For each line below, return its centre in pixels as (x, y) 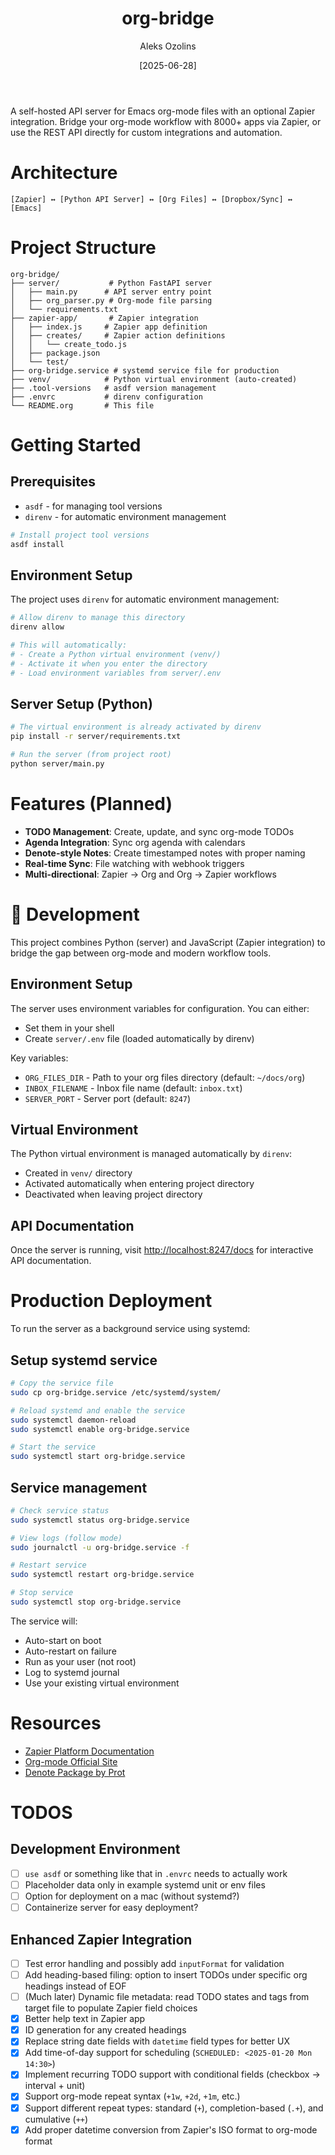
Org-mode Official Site (71, 1761)
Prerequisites (53, 482)
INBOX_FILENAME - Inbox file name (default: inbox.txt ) (133, 1088)
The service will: (44, 1621)
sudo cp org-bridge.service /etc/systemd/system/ (116, 1392)
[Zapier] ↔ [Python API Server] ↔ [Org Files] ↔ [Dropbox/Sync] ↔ (151, 199)
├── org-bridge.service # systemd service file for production (145, 370)
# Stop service (42, 1593)
